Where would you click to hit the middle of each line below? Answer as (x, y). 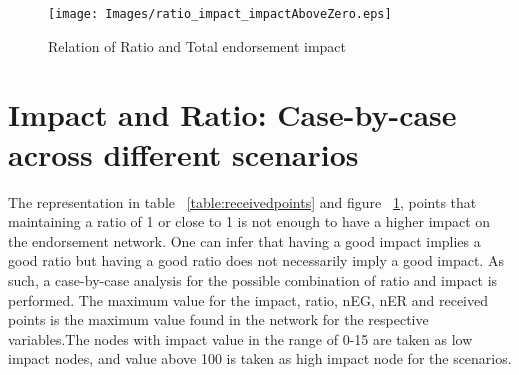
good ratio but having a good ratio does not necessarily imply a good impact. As (256, 260)
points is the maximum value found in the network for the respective (218, 319)
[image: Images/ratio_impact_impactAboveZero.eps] (220, 14)
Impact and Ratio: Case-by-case (232, 114)
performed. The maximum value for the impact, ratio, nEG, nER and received (248, 299)
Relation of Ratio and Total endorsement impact (197, 45)
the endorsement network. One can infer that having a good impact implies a (244, 240)
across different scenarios (183, 153)
